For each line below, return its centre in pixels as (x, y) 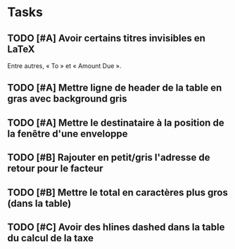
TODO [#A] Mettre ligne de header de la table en (115, 88)
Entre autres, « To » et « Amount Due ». (64, 66)
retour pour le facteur (55, 169)
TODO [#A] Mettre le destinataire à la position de (116, 122)
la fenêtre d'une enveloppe (68, 134)
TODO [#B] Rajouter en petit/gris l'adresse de (109, 157)
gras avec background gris (67, 99)
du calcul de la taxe (50, 238)
